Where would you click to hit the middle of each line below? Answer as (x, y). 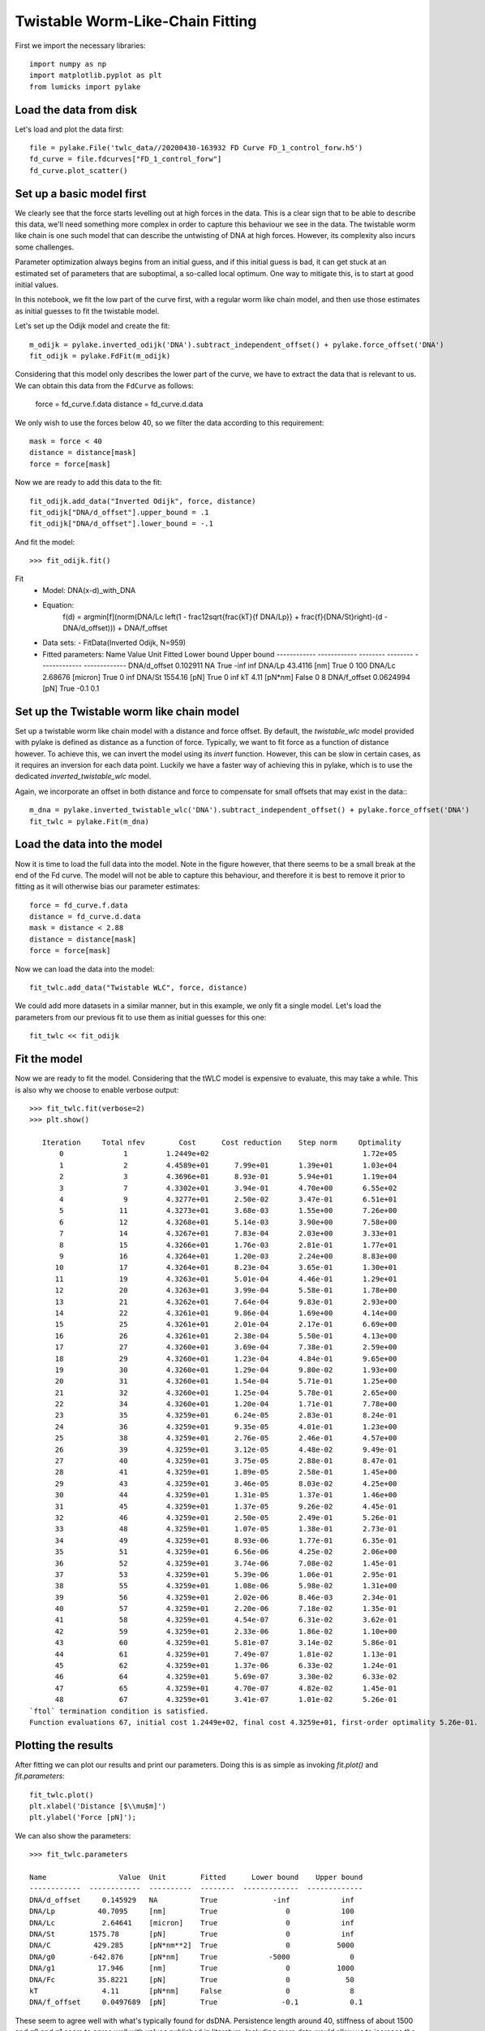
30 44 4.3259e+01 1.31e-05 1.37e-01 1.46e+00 (226, 1495)
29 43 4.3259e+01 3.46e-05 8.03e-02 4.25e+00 (226, 1483)
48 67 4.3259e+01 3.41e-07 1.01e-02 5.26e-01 (226, 1700)
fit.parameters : (40, 1776)
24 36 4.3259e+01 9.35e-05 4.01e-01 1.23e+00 (226, 1427)
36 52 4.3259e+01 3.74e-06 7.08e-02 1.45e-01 (226, 1563)
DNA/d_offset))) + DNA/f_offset (115, 628)
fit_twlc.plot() (62, 1795)
